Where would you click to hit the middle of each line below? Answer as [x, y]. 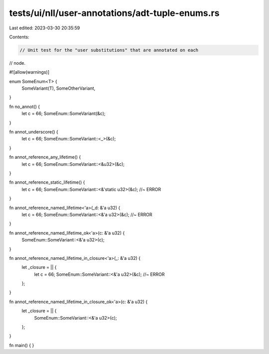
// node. [17, 63]
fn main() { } [22, 345]
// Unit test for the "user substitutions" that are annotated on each [109, 50]
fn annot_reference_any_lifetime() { [45, 157]
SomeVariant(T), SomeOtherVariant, [59, 88]
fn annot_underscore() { [34, 132]
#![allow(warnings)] [29, 72]
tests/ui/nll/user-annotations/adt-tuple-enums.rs [114, 13]
